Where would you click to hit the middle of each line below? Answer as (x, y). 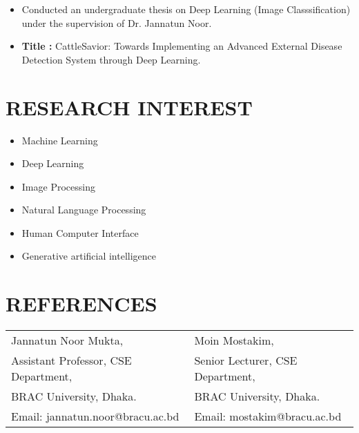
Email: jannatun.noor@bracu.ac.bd (95, 416)
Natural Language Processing (84, 210)
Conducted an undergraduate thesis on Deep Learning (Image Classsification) (186, 9)
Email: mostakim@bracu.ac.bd (268, 416)
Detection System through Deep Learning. (111, 59)
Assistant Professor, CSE (71, 360)
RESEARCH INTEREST (129, 107)
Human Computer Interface (80, 232)
